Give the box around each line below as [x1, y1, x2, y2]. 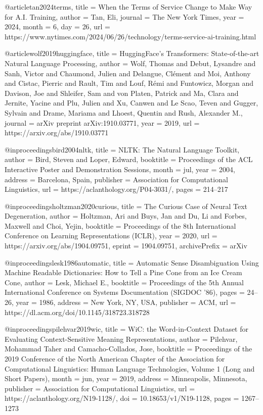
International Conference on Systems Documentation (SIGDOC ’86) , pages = [5, 287, 245, 297]
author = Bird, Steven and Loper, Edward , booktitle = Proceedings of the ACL [5, 154, 253, 165]
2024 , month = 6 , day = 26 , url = [5, 21, 110, 32]
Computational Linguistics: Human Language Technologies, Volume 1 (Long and [5, 363, 255, 374]
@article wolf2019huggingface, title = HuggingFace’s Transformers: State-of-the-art [5, 48, 259, 59]
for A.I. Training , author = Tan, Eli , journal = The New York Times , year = [5, 11, 244, 22]
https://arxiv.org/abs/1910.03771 [5, 127, 109, 138]
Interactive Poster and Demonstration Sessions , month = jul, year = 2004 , [5, 164, 235, 174]
